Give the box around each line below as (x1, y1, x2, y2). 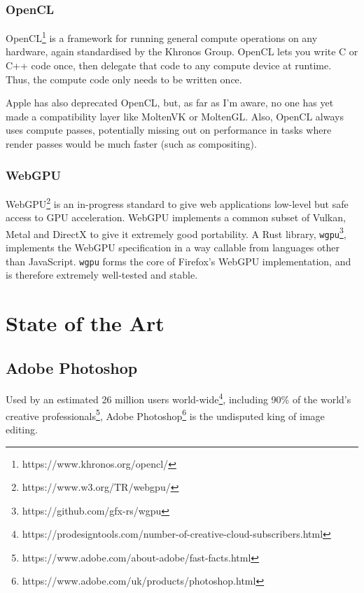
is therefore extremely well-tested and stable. (6, 267, 198, 282)
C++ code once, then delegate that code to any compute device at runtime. (6, 58, 332, 73)
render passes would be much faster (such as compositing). (6, 137, 257, 151)
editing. (6, 421, 38, 436)
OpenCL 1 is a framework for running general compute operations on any (6, 29, 318, 45)
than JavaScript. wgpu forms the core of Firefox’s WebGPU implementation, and (6, 253, 351, 268)
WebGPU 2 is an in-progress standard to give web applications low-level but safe (6, 194, 349, 211)
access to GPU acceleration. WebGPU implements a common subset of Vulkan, (6, 210, 346, 225)
